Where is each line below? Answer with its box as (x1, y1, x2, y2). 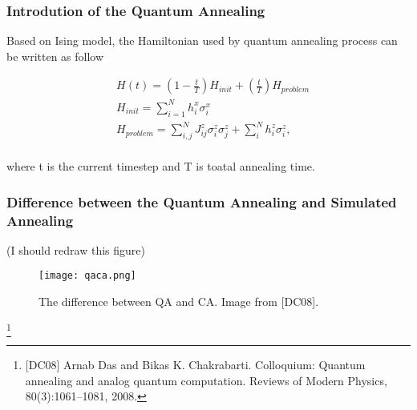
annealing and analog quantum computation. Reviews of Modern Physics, (25, 372, 387, 388)
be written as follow (6, 47, 104, 64)
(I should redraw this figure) (6, 241, 145, 258)
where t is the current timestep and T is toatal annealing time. (6, 158, 315, 175)
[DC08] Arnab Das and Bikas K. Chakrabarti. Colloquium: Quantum (25, 356, 366, 373)
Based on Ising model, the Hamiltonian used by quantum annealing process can (6, 32, 398, 49)
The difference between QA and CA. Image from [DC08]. (38, 293, 319, 310)
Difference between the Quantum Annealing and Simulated (6, 191, 397, 211)
